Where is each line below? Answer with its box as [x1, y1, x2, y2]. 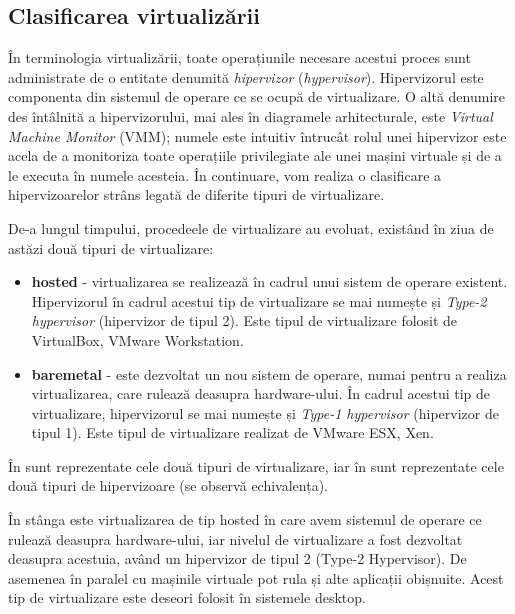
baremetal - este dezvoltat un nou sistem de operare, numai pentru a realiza [31, 363, 507, 384]
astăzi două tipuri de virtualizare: [8, 237, 214, 258]
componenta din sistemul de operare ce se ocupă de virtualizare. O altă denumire [8, 86, 506, 107]
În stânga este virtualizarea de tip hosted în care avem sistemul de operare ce [8, 509, 482, 530]
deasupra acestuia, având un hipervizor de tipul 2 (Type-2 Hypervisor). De [8, 548, 467, 569]
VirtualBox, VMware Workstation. [31, 329, 244, 350]
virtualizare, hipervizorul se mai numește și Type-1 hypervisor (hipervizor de [31, 402, 499, 423]
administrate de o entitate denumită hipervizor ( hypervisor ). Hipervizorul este [8, 66, 484, 87]
